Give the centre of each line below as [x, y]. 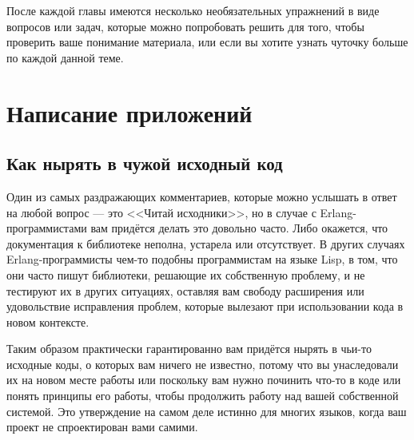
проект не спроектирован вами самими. [102, 427]
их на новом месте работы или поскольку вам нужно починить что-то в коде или [204, 380]
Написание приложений [129, 112]
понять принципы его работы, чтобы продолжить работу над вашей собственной [203, 396]
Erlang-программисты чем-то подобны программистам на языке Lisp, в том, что [202, 259]
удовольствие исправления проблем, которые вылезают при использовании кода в [205, 306]
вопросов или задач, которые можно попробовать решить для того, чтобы [185, 26]
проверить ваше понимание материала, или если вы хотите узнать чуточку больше [207, 42]
